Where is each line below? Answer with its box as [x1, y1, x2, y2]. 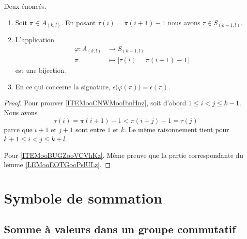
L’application [15, 34, 55, 45]
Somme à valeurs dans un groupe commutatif [4, 221, 236, 236]
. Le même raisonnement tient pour [124, 124, 229, 134]
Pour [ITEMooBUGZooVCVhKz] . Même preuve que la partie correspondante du [4, 150, 244, 160]
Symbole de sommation [4, 188, 163, 208]
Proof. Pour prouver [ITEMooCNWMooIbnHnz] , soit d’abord [4, 98, 186, 108]
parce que [4, 124, 32, 134]
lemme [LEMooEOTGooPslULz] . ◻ [4, 159, 111, 170]
